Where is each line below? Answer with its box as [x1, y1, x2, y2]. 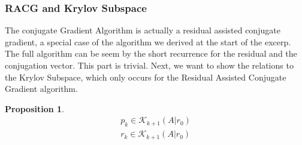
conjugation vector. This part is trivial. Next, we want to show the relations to [5, 59, 294, 71]
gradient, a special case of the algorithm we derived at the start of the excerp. [5, 35, 291, 48]
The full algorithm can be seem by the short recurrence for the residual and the [5, 47, 297, 60]
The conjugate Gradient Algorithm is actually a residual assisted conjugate [5, 24, 280, 36]
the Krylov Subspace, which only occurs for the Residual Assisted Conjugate [5, 70, 286, 83]
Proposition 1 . [5, 102, 64, 115]
